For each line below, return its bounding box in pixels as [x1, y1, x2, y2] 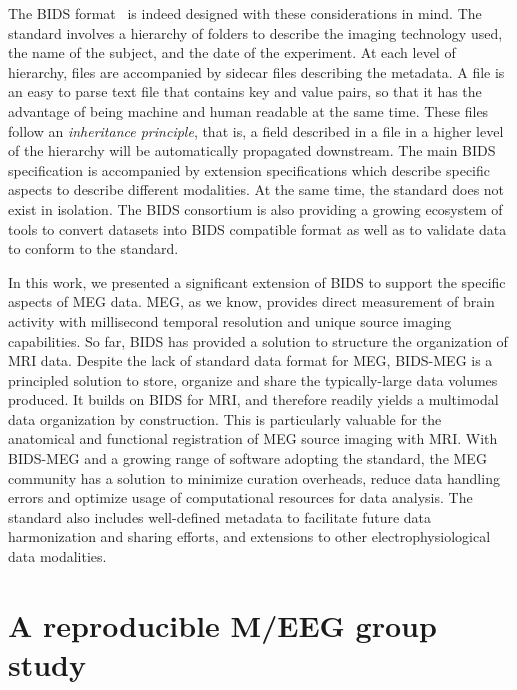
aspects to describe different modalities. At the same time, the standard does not [8, 179, 505, 200]
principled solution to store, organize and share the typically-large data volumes [8, 369, 498, 390]
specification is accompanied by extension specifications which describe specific [8, 159, 490, 180]
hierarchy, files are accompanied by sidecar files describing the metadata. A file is [8, 61, 505, 82]
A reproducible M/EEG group [8, 604, 437, 645]
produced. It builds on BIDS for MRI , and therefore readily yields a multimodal [8, 389, 499, 410]
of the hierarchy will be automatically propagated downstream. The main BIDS [8, 140, 496, 161]
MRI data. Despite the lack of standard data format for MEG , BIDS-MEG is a [8, 350, 493, 371]
